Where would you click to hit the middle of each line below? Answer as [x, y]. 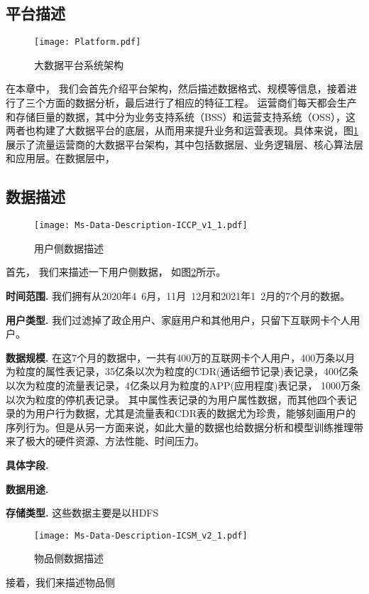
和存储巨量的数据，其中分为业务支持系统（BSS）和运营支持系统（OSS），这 [181, 116]
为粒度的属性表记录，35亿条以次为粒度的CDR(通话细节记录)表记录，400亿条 [182, 371]
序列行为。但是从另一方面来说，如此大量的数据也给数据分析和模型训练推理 [180, 427]
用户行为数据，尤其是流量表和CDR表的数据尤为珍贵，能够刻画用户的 [195, 413]
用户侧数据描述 [69, 248]
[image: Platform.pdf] [88, 42]
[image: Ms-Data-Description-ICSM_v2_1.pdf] [141, 535]
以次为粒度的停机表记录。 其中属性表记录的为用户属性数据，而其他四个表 [176, 399]
